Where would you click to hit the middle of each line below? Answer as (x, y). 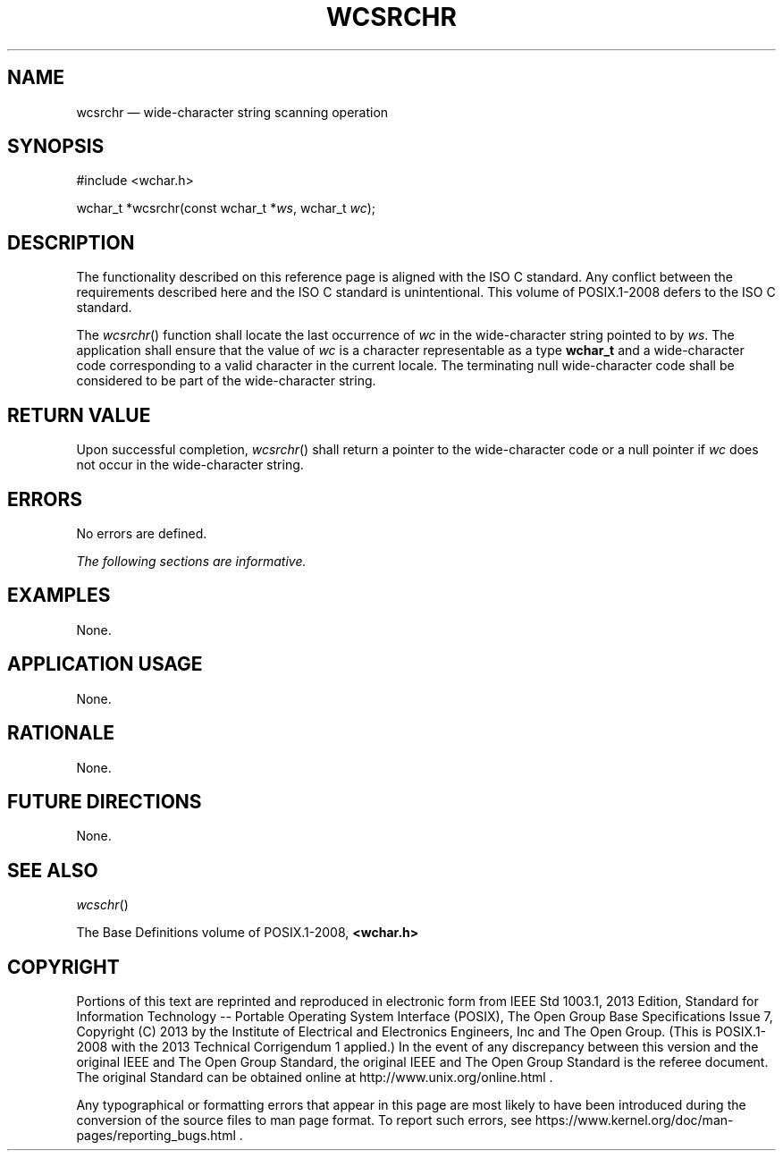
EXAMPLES (59, 596)
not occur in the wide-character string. (190, 465)
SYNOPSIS (56, 147)
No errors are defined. (142, 533)
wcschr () (102, 905)
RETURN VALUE (79, 415)
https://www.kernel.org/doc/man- (634, 1120)
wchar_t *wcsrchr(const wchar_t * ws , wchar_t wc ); (226, 208)
